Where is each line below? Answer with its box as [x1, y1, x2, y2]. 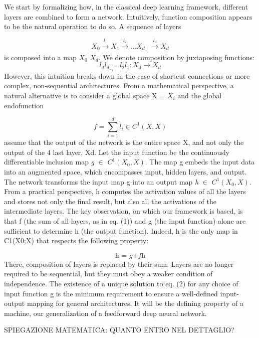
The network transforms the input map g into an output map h [4, 176, 199, 187]
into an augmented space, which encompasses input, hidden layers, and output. [4, 166, 247, 177]
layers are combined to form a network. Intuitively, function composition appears [4, 11, 252, 22]
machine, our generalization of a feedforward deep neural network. [4, 307, 207, 318]
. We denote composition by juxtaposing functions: [98, 52, 254, 62]
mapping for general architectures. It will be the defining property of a [27, 298, 243, 308]
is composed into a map [4, 52, 77, 62]
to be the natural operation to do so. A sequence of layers [4, 21, 181, 32]
